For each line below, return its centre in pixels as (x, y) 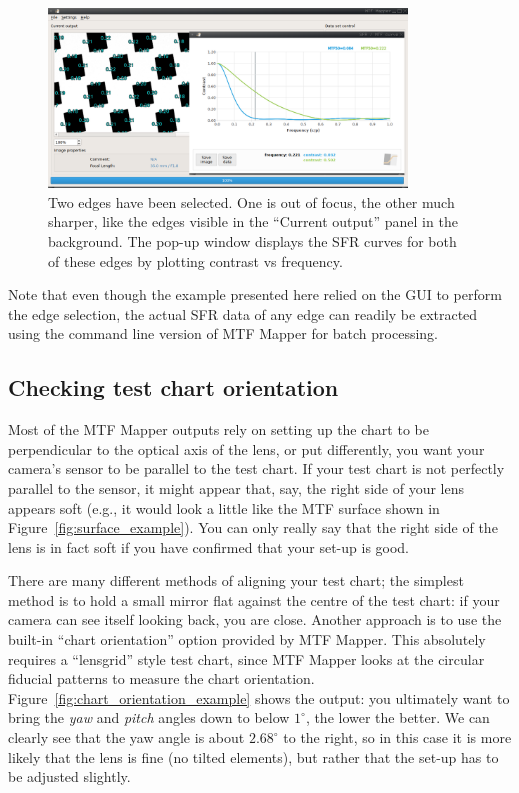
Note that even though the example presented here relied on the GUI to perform (255, 294)
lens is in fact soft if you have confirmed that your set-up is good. (209, 546)
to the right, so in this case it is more (397, 737)
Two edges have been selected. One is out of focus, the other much (251, 201)
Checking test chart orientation (173, 387)
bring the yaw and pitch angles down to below (149, 717)
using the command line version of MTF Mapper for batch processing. (223, 333)
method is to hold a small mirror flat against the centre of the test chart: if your (254, 599)
